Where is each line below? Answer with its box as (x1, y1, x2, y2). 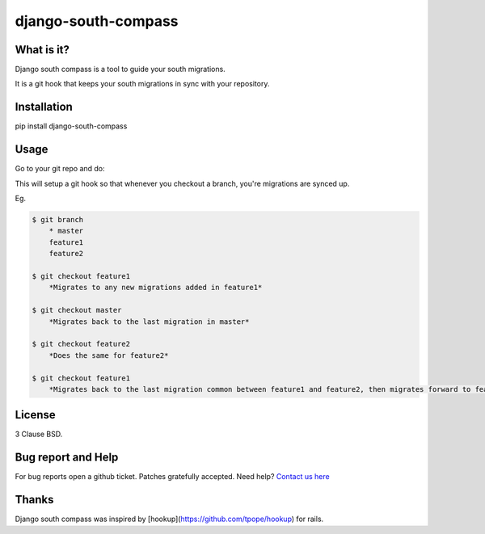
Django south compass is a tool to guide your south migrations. (15, 65, 226, 74)
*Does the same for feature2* (48, 351, 169, 360)
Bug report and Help (15, 451, 119, 465)
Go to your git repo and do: (15, 164, 105, 174)
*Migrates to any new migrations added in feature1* (48, 283, 263, 292)
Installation (15, 100, 73, 114)
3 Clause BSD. (15, 429, 63, 439)
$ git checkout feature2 (32, 339, 131, 349)
